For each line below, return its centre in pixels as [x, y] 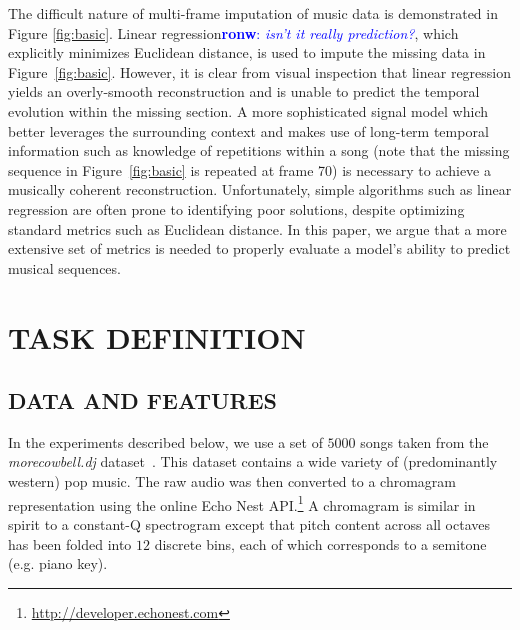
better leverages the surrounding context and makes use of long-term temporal [248, 130]
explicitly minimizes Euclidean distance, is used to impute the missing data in [247, 52]
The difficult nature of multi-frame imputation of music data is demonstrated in [253, 13]
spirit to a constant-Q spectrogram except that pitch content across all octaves [249, 523]
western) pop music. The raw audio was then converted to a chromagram [232, 481]
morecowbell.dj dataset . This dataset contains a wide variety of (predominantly [253, 461]
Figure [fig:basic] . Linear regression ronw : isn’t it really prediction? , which [233, 32]
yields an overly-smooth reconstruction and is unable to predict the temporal [244, 91]
